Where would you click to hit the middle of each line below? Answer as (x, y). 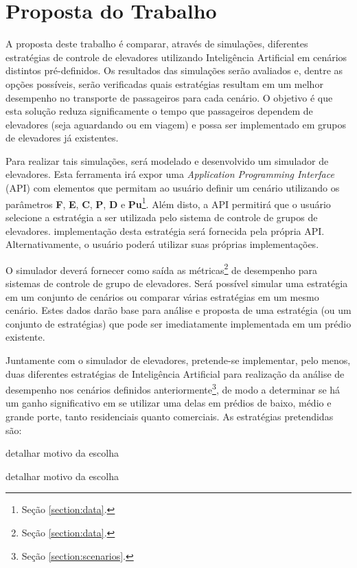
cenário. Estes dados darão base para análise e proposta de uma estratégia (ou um (178, 310)
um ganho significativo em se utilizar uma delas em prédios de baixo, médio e (169, 403)
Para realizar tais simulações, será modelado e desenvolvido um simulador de (167, 160)
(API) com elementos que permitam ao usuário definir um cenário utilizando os (173, 188)
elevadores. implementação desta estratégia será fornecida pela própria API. (165, 230)
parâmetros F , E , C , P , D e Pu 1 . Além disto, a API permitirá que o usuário (168, 203)
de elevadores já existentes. (62, 138)
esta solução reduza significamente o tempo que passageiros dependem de (159, 111)
